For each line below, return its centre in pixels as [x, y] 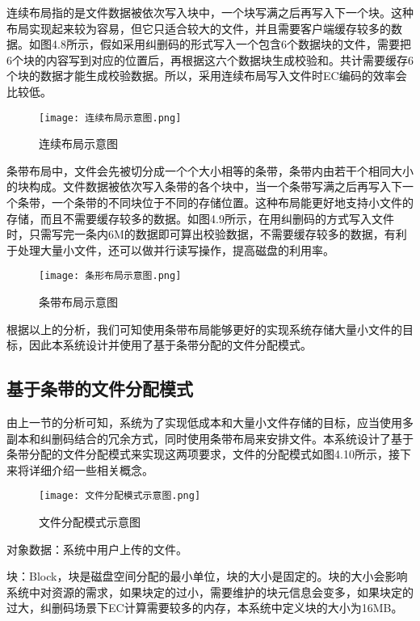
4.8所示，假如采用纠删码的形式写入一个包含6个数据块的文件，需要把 [231, 44]
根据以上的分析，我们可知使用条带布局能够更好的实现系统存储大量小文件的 [204, 329]
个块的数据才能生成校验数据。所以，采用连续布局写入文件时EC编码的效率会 [207, 76]
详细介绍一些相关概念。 [91, 469]
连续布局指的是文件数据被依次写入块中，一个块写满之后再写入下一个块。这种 [210, 12]
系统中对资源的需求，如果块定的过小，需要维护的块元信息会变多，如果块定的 [210, 591]
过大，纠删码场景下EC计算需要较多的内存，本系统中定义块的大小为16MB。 [205, 608]
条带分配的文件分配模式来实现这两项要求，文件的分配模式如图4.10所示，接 [203, 454]
